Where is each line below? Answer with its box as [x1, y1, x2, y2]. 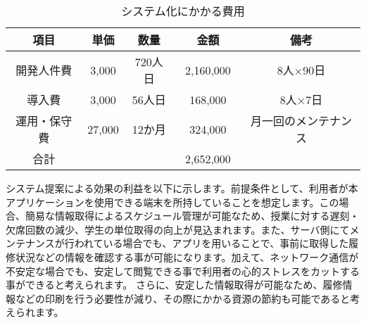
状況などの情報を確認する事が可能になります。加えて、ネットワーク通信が [15, 249, 359, 264]
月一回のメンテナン [250, 113, 352, 129]
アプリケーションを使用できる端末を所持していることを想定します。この [6, 194, 339, 209]
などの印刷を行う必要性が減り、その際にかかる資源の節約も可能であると [15, 291, 351, 305]
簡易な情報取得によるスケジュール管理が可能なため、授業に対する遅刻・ [25, 208, 360, 223]
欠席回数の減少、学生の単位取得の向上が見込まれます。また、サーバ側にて [6, 222, 350, 236]
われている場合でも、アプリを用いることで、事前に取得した [74, 236, 349, 251]
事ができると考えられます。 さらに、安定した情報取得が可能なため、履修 [6, 277, 343, 292]
